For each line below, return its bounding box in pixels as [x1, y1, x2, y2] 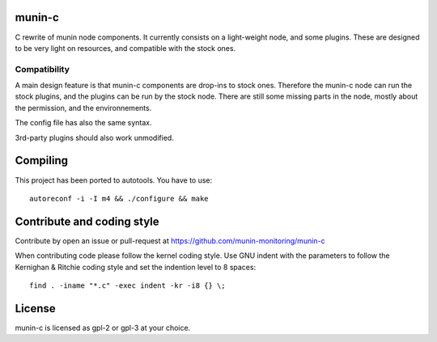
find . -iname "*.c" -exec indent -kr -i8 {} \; [29, 281, 226, 290]
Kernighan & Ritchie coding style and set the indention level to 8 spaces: [15, 262, 257, 272]
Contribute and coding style [15, 214, 159, 228]
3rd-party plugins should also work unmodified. [15, 133, 174, 142]
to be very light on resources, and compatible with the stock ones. [15, 43, 236, 53]
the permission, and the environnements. [15, 103, 152, 112]
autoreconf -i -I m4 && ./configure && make [29, 194, 210, 203]
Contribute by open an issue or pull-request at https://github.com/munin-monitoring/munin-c [15, 235, 325, 246]
